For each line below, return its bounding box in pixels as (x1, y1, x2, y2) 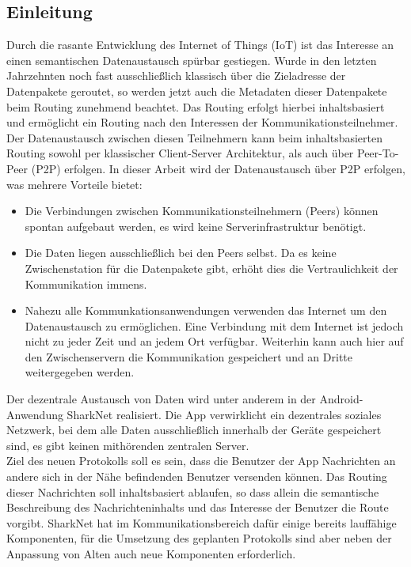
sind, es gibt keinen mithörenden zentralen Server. (6, 437, 249, 453)
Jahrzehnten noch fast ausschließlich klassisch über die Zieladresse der (6, 67, 346, 84)
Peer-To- (357, 145, 399, 161)
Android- (319, 391, 363, 407)
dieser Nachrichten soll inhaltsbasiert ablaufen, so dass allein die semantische (6, 483, 379, 500)
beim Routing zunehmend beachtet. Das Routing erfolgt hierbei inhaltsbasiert (6, 98, 385, 115)
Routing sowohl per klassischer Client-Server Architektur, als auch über (6, 145, 354, 161)
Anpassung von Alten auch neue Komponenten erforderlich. (6, 546, 296, 562)
